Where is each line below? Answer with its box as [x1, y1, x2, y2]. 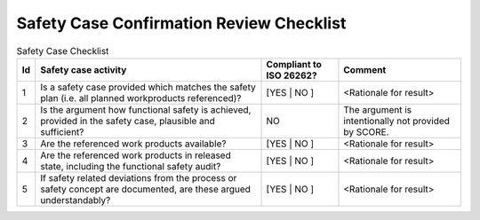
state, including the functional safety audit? [40, 160, 221, 172]
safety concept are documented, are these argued [40, 183, 251, 195]
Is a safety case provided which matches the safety [40, 81, 257, 93]
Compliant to [266, 58, 322, 70]
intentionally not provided [343, 114, 451, 127]
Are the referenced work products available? [40, 137, 227, 150]
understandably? [40, 193, 111, 206]
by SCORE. [343, 125, 389, 137]
